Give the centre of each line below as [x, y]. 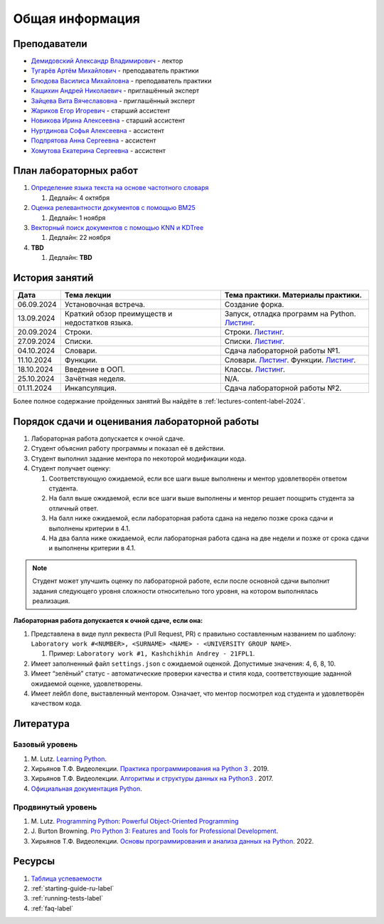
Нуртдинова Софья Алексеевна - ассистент [98, 130]
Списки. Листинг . [255, 342]
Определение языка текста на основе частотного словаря [120, 188]
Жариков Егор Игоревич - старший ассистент [101, 111]
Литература [42, 724]
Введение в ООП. [95, 369]
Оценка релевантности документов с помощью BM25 [113, 208]
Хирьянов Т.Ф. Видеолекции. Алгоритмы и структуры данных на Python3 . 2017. [152, 779]
